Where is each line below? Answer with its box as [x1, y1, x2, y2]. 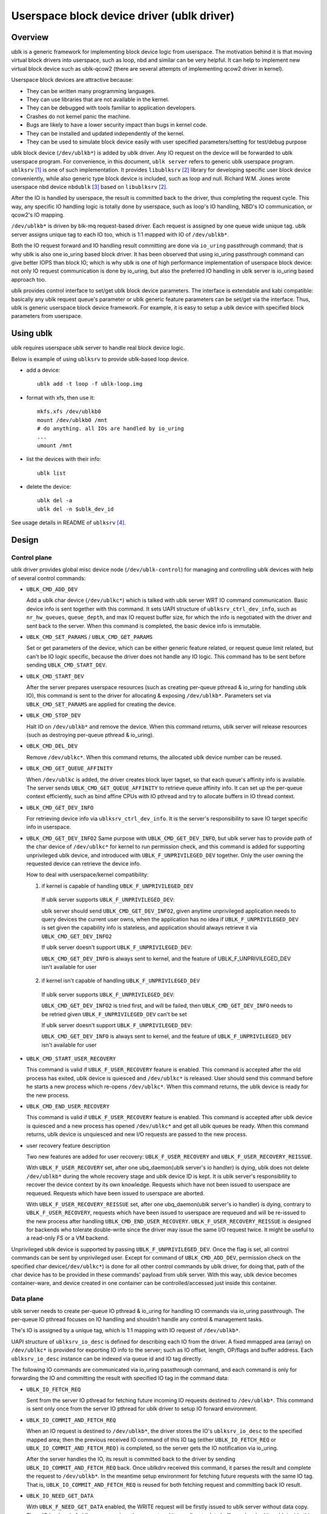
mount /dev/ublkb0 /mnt [37, 417, 108, 423]
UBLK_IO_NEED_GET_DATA [26, 1493, 94, 1499]
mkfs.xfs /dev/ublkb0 [37, 408, 101, 415]
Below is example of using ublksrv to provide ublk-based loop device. [11, 355, 189, 363]
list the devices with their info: [26, 455, 101, 463]
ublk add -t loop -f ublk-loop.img [37, 380, 143, 388]
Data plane [11, 1295, 44, 1303]
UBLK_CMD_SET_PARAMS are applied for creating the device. [26, 700, 176, 708]
